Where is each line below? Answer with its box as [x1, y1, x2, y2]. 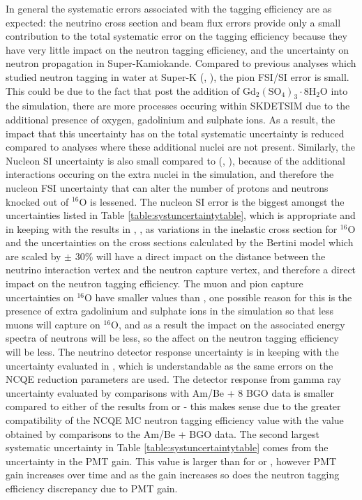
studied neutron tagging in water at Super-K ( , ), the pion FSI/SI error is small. [6, 69, 349, 84]
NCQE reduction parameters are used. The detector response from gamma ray [6, 372, 342, 386]
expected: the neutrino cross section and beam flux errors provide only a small [6, 15, 341, 29]
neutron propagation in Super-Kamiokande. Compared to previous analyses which [6, 56, 356, 70]
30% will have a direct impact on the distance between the [75, 248, 326, 263]
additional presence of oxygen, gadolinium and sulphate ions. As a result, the [6, 112, 335, 126]
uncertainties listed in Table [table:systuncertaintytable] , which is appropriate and [6, 208, 356, 222]
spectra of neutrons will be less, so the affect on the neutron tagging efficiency [6, 331, 339, 345]
